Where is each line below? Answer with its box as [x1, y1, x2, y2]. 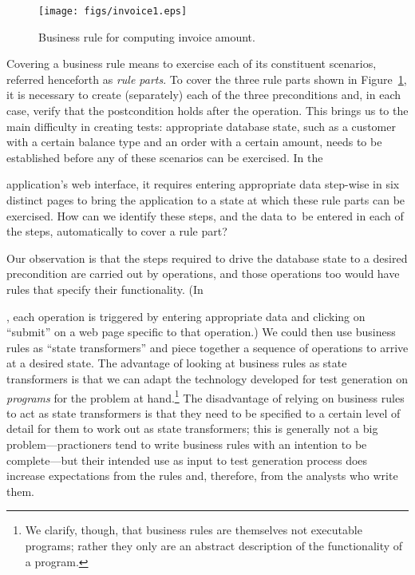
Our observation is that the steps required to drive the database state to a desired [6, 249, 408, 266]
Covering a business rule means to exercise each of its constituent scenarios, [6, 55, 377, 72]
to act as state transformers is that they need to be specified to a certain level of [6, 404, 401, 421]
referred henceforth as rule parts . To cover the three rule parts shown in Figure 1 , [6, 70, 407, 87]
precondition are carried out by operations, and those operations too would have [6, 265, 400, 282]
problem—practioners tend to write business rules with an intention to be [6, 435, 367, 452]
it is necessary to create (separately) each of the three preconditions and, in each [6, 86, 401, 103]
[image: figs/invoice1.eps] [38, 6, 188, 17]
